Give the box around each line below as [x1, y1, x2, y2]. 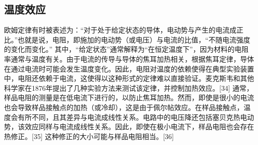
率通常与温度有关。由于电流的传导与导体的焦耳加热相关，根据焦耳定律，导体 [4, 53, 254, 64]
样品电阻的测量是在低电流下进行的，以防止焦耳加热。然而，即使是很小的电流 [4, 92, 254, 103]
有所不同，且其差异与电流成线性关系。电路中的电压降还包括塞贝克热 [17, 111, 240, 122]
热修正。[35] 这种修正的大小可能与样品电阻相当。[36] [4, 131, 174, 141]
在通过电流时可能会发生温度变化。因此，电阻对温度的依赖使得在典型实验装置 [4, 63, 254, 73]
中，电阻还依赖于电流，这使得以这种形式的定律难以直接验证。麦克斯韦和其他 [4, 73, 254, 83]
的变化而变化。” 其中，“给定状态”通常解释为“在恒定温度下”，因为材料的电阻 [4, 44, 249, 54]
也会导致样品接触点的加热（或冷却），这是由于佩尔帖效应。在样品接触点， [4, 102, 244, 112]
